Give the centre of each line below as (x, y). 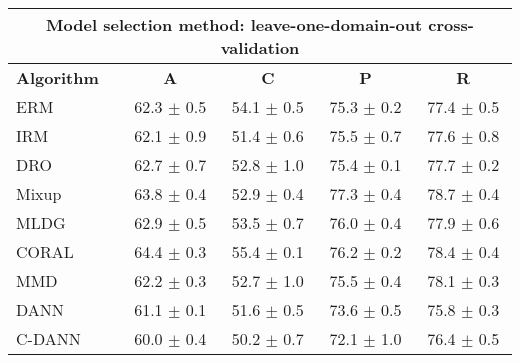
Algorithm (57, 77)
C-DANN (48, 338)
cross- (451, 24)
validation (260, 47)
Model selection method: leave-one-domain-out (234, 24)
